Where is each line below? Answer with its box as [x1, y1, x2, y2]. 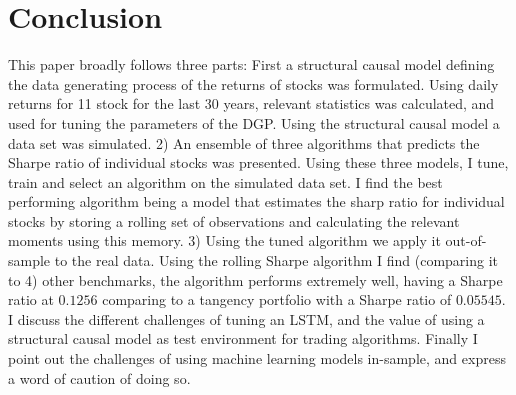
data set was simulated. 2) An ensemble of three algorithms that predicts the [8, 132, 480, 153]
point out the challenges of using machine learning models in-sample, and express [8, 348, 506, 369]
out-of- [445, 230, 487, 251]
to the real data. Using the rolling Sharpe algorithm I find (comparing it [54, 250, 498, 271]
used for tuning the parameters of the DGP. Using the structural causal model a [8, 112, 500, 133]
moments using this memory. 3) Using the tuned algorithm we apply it [8, 230, 441, 251]
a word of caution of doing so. [8, 367, 191, 388]
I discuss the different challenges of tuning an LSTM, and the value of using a [8, 308, 485, 329]
